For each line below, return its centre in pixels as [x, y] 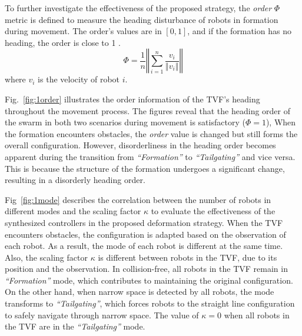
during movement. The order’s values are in [83, 31]
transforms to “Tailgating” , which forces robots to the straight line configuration [150, 303]
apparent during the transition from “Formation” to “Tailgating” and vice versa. [150, 156]
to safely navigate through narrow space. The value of [102, 315]
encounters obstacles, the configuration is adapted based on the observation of [145, 234]
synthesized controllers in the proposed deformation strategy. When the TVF [144, 222]
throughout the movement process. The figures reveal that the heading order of [148, 110]
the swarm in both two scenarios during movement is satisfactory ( [125, 122]
